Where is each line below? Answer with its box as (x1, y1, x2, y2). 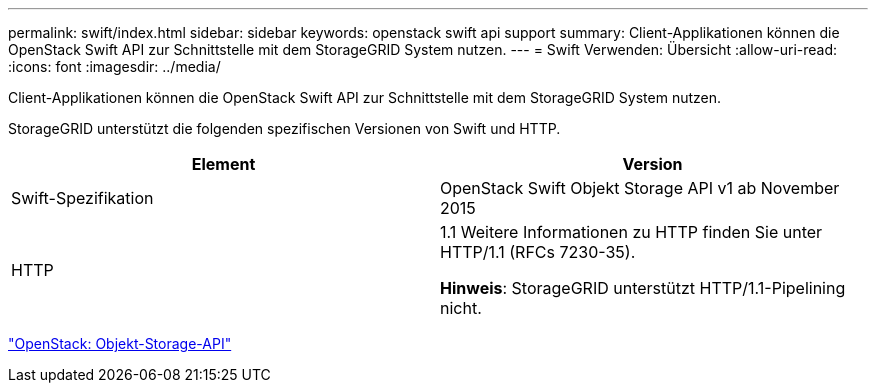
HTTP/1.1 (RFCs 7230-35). (440, 242, 636, 262)
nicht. (440, 298, 482, 318)
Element (191, 154, 256, 174)
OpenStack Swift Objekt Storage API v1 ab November (440, 178, 840, 198)
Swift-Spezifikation (11, 188, 154, 208)
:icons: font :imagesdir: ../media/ (8, 58, 221, 75)
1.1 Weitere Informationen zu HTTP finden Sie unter (440, 222, 823, 242)
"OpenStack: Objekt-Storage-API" (8, 335, 232, 352)
